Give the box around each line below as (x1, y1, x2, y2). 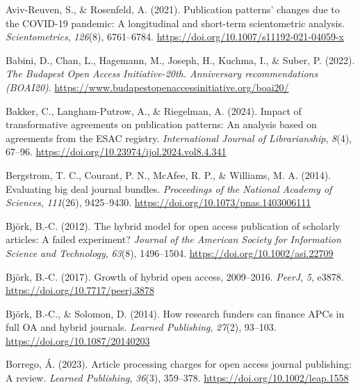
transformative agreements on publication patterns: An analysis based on (6, 117, 317, 132)
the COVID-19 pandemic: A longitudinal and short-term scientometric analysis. (6, 15, 345, 30)
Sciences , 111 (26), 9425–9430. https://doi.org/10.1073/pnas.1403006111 (6, 195, 311, 210)
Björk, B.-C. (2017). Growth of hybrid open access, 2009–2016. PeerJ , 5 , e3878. (6, 269, 344, 283)
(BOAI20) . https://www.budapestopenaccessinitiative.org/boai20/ (6, 79, 289, 94)
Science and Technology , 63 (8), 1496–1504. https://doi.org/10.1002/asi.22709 (6, 245, 334, 260)
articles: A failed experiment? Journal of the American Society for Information (6, 232, 341, 247)
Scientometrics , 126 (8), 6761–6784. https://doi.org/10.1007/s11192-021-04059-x (6, 29, 344, 44)
